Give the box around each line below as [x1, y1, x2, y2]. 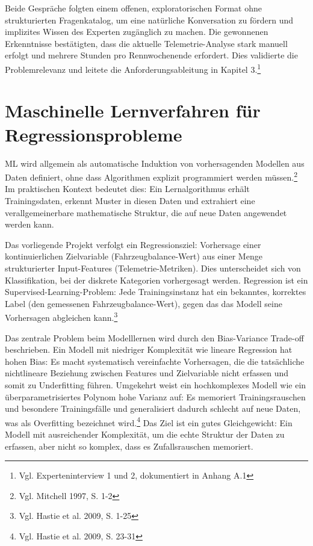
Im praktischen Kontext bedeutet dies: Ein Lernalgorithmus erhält [5, 182, 250, 195]
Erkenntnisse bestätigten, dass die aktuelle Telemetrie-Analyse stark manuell [5, 37, 288, 49]
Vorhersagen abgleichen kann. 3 [5, 309, 118, 323]
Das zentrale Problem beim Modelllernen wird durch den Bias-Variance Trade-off [5, 331, 304, 344]
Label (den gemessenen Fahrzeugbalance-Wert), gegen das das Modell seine [5, 297, 282, 309]
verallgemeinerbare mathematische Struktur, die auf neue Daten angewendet [5, 206, 287, 219]
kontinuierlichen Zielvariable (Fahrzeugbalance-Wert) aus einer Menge [5, 250, 262, 262]
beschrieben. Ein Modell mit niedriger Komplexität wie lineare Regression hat [5, 343, 293, 356]
